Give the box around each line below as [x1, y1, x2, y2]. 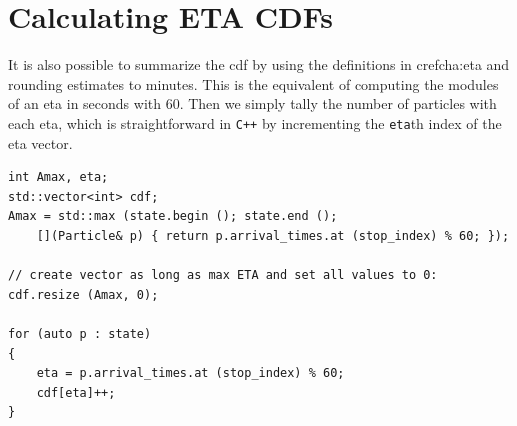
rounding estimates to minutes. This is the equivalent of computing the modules [8, 73, 499, 94]
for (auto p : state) [8, 326, 152, 341]
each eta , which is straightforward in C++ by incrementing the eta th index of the [8, 112, 502, 133]
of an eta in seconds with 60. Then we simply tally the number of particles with [8, 93, 497, 114]
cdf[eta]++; [36, 385, 116, 400]
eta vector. [8, 132, 73, 153]
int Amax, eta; [8, 170, 109, 185]
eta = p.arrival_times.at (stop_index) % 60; [36, 366, 345, 381]
